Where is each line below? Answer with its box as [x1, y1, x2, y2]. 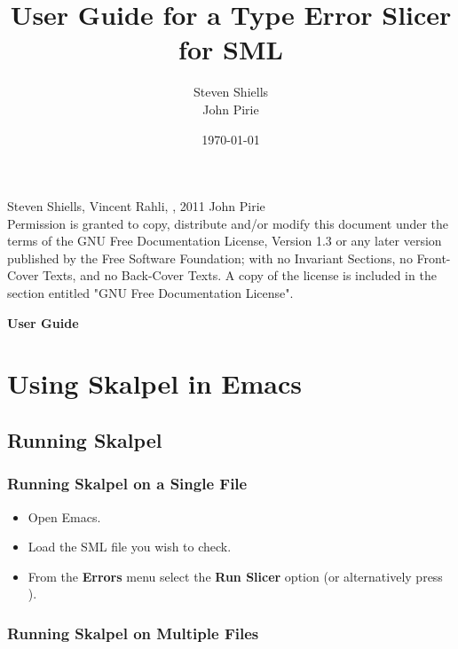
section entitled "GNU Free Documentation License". [7, 284, 294, 302]
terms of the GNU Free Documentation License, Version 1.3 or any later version [7, 231, 442, 250]
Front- [416, 248, 451, 267]
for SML [178, 31, 283, 67]
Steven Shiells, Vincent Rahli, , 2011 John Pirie [7, 197, 265, 215]
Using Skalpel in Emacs [7, 365, 303, 402]
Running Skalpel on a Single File [7, 473, 248, 495]
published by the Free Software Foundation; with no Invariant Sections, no [7, 248, 413, 267]
